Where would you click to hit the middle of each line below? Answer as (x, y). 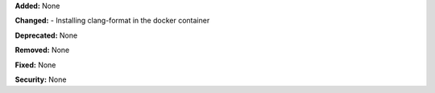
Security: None (41, 79)
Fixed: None (35, 65)
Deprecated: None (46, 35)
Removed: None (42, 50)
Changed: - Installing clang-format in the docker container (112, 21)
